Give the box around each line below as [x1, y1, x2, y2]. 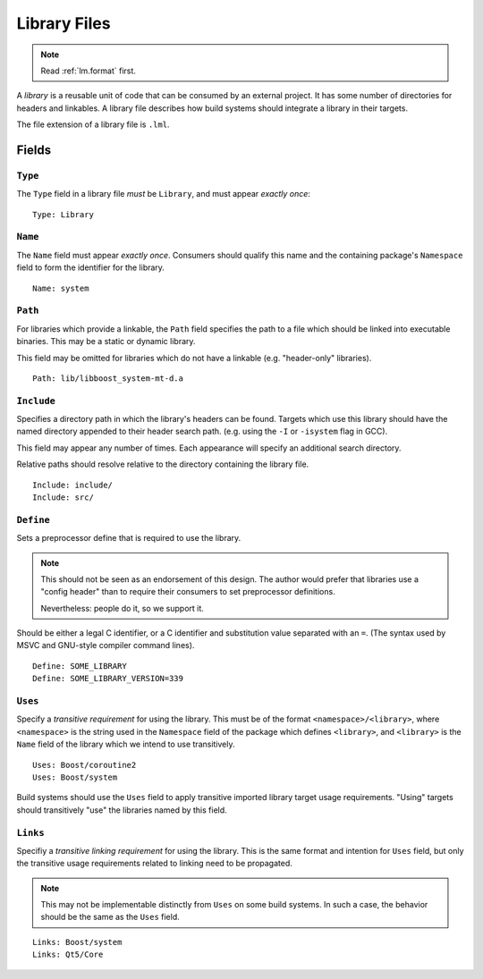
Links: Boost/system [32, 937, 123, 947]
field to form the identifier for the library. [16, 262, 165, 273]
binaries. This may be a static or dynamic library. [16, 336, 196, 347]
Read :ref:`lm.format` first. [40, 65, 136, 76]
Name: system [32, 283, 89, 293]
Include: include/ [32, 479, 114, 490]
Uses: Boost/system [32, 772, 118, 782]
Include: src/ [32, 492, 94, 502]
